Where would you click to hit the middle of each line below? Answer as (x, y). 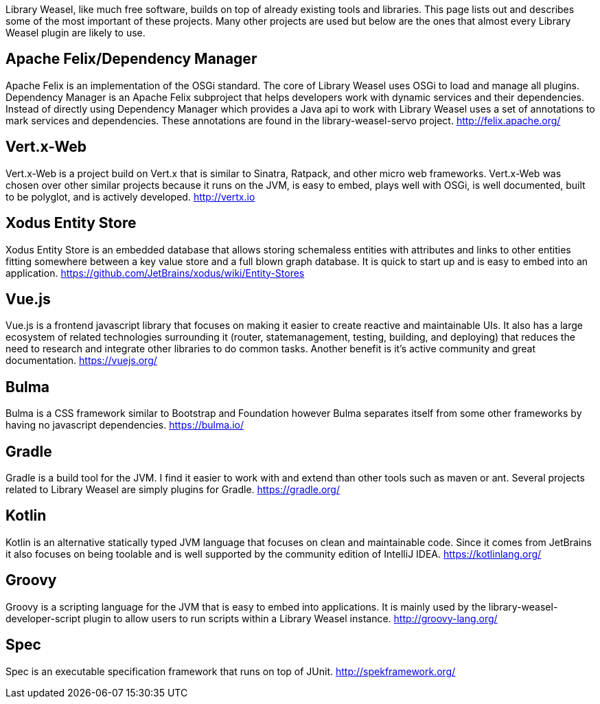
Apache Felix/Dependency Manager (131, 59)
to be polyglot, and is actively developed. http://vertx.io (130, 196)
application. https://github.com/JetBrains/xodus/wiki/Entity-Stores (155, 273)
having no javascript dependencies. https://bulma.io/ (125, 425)
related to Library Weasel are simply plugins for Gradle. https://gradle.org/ (173, 490)
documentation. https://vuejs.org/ (81, 361)
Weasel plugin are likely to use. (76, 33)
